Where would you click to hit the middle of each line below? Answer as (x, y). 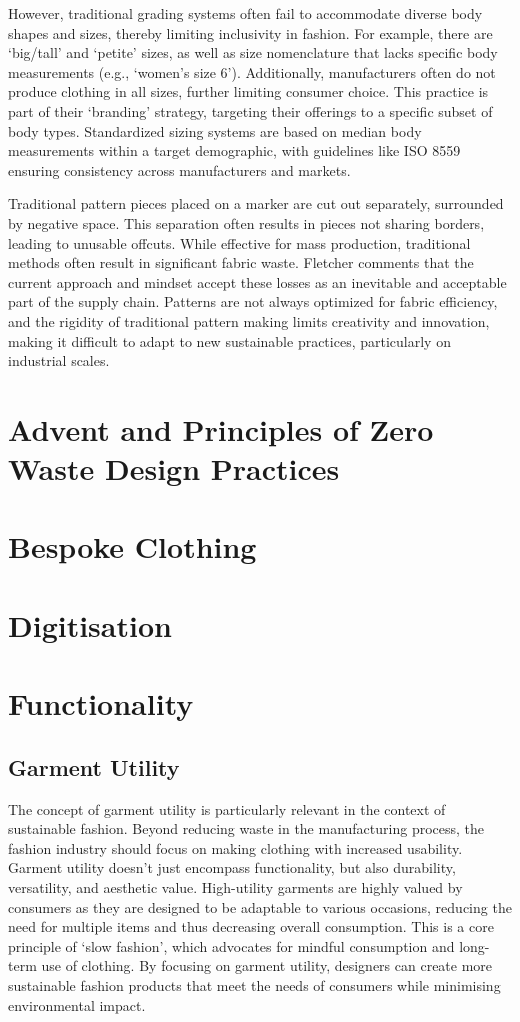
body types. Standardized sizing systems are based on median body (215, 130)
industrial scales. (59, 360)
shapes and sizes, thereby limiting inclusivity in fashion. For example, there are (250, 32)
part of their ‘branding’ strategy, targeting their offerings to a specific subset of (250, 110)
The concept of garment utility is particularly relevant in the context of (227, 808)
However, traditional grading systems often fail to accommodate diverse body (245, 13)
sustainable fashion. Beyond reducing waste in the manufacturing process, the (246, 828)
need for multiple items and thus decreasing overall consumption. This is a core (251, 926)
